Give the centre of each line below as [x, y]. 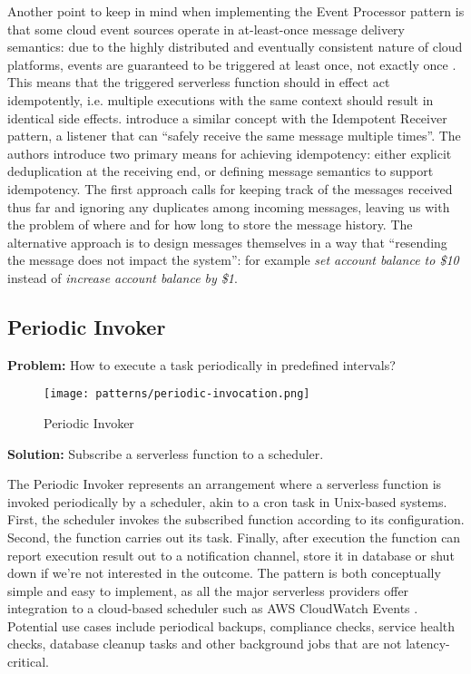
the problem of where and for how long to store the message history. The [210, 225]
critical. [28, 662]
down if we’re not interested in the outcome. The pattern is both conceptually [224, 573]
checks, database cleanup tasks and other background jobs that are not [205, 644]
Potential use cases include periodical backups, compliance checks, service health [231, 625]
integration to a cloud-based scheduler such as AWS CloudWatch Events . [213, 608]
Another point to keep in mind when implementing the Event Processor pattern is [236, 11]
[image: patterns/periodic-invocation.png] [177, 394]
